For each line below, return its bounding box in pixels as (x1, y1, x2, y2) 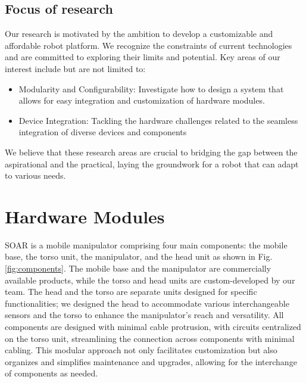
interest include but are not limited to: (5, 62, 146, 74)
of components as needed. (5, 367, 98, 379)
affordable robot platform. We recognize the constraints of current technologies (5, 39, 292, 51)
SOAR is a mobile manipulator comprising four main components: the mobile (5, 238, 288, 251)
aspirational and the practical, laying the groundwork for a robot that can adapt (5, 157, 299, 170)
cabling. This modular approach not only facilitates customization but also (5, 344, 277, 356)
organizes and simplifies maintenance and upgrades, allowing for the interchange (5, 355, 297, 368)
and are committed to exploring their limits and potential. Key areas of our (5, 51, 280, 63)
